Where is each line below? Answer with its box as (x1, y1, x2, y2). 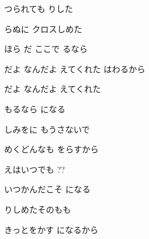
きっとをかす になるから (4, 223, 99, 235)
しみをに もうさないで (4, 122, 90, 135)
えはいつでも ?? (4, 163, 65, 175)
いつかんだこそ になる (4, 183, 91, 195)
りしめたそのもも (4, 203, 71, 215)
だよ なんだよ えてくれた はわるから (4, 62, 145, 75)
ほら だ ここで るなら (4, 42, 88, 55)
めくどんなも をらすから (4, 143, 99, 155)
